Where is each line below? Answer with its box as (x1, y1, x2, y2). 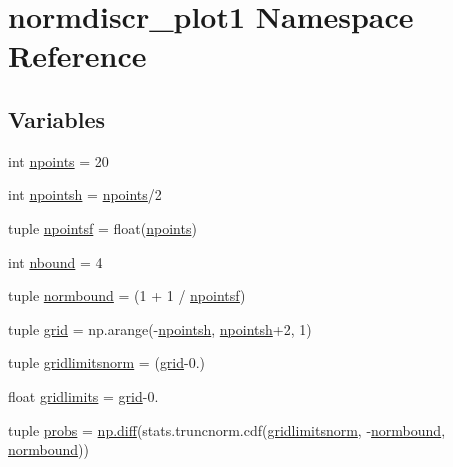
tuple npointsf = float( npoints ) (8, 217, 197, 238)
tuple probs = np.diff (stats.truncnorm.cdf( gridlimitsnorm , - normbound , (8, 419, 446, 440)
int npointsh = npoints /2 (8, 184, 162, 205)
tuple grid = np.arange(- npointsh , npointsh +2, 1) (8, 318, 312, 339)
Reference (8, 35, 147, 76)
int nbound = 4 (8, 251, 103, 272)
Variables (8, 103, 106, 134)
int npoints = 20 (8, 150, 109, 171)
